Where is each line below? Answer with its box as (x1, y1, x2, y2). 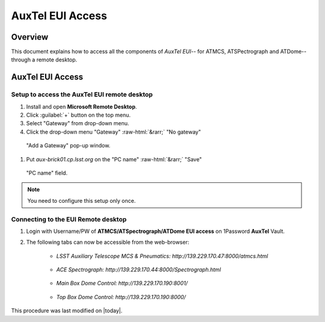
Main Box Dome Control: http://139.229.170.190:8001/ (56, 280, 188, 287)
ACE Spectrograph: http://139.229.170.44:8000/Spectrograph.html (56, 266, 221, 273)
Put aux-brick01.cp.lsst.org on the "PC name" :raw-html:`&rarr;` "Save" (26, 155, 202, 163)
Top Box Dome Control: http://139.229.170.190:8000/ (56, 293, 186, 300)
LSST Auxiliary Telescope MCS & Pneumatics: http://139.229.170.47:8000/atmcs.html (56, 252, 268, 259)
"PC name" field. (26, 169, 68, 176)
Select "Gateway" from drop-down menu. (26, 120, 129, 127)
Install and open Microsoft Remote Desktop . (26, 103, 137, 110)
